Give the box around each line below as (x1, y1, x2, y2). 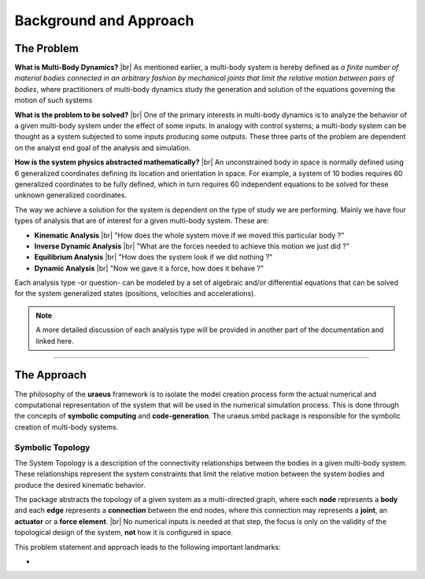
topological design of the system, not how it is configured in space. (14, 528, 234, 537)
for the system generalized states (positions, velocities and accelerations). (14, 289, 256, 298)
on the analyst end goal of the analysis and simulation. (14, 142, 191, 153)
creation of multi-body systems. (14, 422, 119, 432)
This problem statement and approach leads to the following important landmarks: (14, 542, 281, 551)
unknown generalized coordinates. (14, 190, 128, 200)
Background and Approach (14, 12, 194, 29)
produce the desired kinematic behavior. (14, 480, 146, 489)
